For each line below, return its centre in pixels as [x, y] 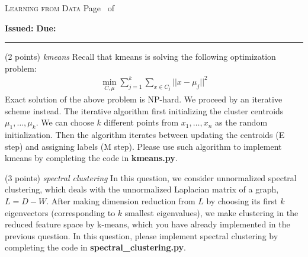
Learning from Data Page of [60, 8]
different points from [141, 122]
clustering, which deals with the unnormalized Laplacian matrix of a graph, [142, 189]
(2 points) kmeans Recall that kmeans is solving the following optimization [140, 57]
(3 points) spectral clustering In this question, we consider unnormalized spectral [151, 177]
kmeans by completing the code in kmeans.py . [91, 158]
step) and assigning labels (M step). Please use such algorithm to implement [143, 146]
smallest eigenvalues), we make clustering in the [211, 212]
